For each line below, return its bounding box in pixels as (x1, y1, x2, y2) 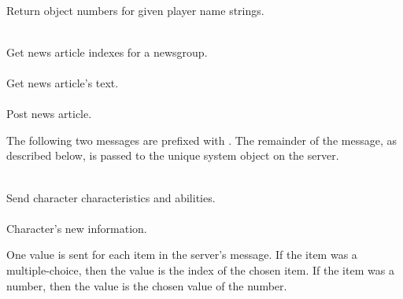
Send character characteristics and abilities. (6, 189, 216, 205)
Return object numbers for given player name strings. (6, 2, 264, 18)
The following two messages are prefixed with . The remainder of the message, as (6, 131, 397, 148)
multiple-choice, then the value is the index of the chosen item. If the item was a (6, 261, 394, 278)
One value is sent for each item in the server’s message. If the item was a (6, 246, 357, 263)
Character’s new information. (6, 220, 147, 236)
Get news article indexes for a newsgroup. (6, 43, 208, 60)
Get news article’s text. (6, 74, 119, 90)
